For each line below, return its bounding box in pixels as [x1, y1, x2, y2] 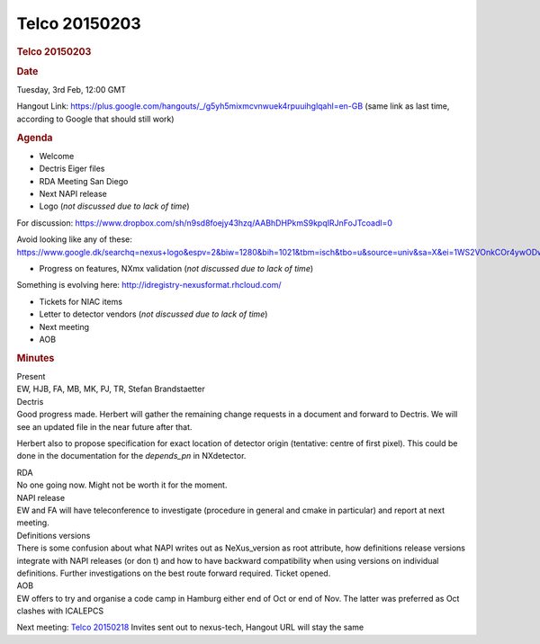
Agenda [16, 131, 53, 144]
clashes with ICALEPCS [16, 605, 103, 616]
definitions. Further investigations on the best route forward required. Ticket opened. [16, 568, 331, 578]
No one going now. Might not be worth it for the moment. [16, 479, 228, 490]
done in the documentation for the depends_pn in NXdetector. [16, 451, 247, 461]
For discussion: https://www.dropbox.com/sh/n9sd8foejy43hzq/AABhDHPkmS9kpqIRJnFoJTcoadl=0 [16, 217, 393, 228]
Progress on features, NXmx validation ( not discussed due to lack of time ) [39, 264, 314, 274]
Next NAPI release [39, 189, 107, 200]
